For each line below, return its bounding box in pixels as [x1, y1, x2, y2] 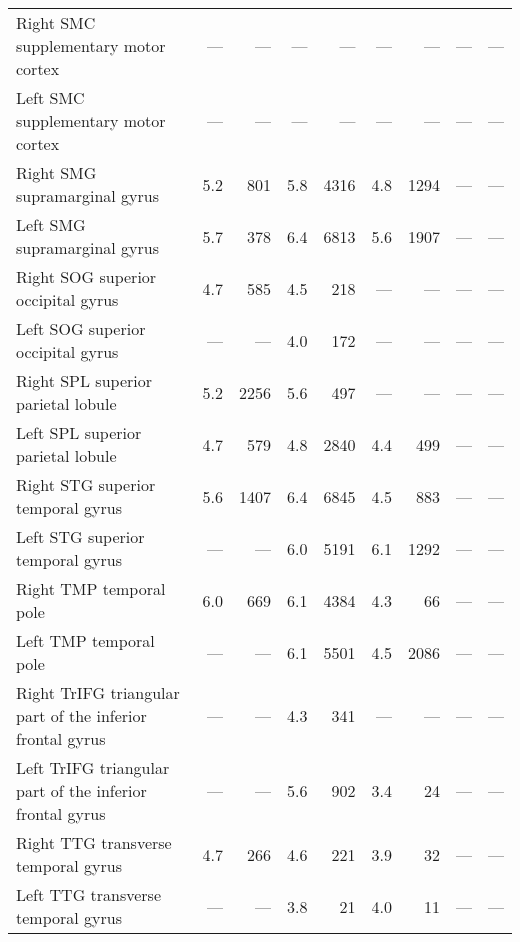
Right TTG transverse [16, 831, 172, 854]
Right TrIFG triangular [16, 681, 180, 704]
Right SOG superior [16, 265, 157, 288]
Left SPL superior [16, 421, 142, 444]
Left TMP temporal [16, 629, 155, 652]
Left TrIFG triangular [16, 756, 170, 779]
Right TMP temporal [16, 577, 166, 600]
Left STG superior [16, 525, 145, 548]
